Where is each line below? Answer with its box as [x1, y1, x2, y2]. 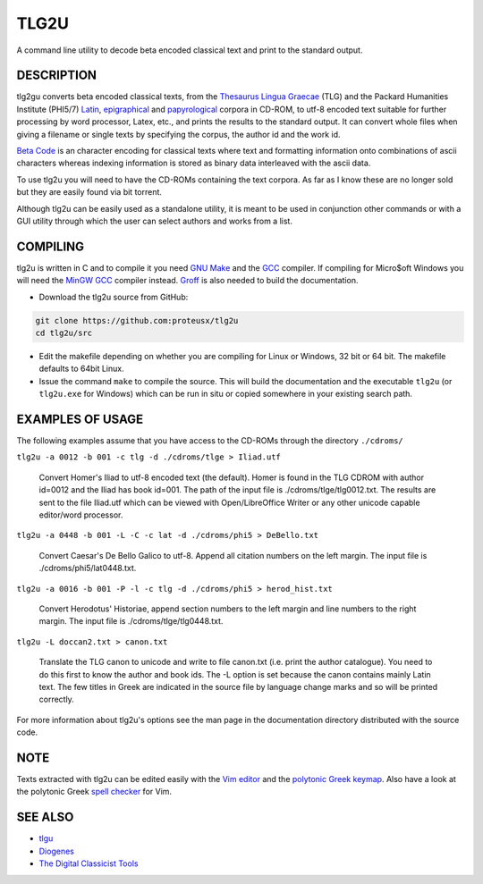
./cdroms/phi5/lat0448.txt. [38, 563, 137, 574]
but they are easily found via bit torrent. [16, 187, 163, 198]
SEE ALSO [16, 810, 74, 825]
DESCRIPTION [16, 68, 97, 83]
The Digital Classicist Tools [38, 858, 139, 869]
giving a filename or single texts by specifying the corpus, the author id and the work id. [16, 129, 341, 139]
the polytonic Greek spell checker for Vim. [16, 787, 173, 797]
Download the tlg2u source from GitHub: [38, 291, 189, 302]
